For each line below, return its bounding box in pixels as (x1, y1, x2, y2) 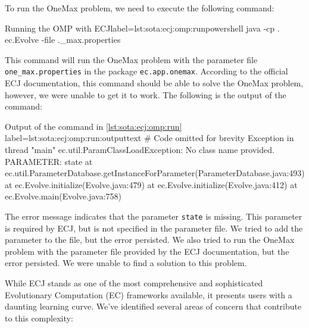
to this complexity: (5, 311, 73, 324)
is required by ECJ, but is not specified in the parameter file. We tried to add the (5, 221, 303, 234)
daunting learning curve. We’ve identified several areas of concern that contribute (5, 300, 302, 313)
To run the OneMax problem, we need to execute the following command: (5, 2, 274, 14)
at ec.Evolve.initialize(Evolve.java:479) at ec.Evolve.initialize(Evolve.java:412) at (5, 178, 298, 190)
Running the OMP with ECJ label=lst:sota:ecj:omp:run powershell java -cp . (5, 21, 280, 34)
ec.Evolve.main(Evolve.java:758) (5, 190, 122, 202)
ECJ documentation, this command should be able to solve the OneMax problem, (5, 77, 304, 89)
